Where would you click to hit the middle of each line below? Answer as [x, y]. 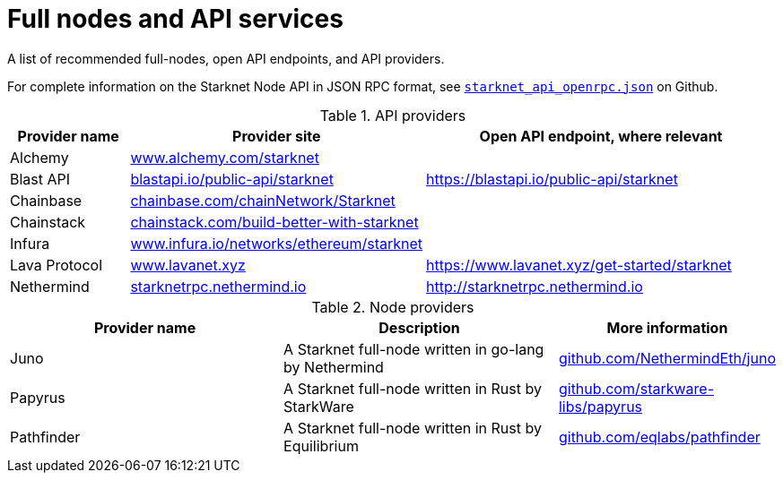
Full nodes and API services [175, 19]
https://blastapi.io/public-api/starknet [552, 179]
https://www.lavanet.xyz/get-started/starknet [579, 265]
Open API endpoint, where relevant [601, 136]
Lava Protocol [57, 265]
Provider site [277, 136]
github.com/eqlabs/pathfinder [659, 437]
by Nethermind [334, 367]
